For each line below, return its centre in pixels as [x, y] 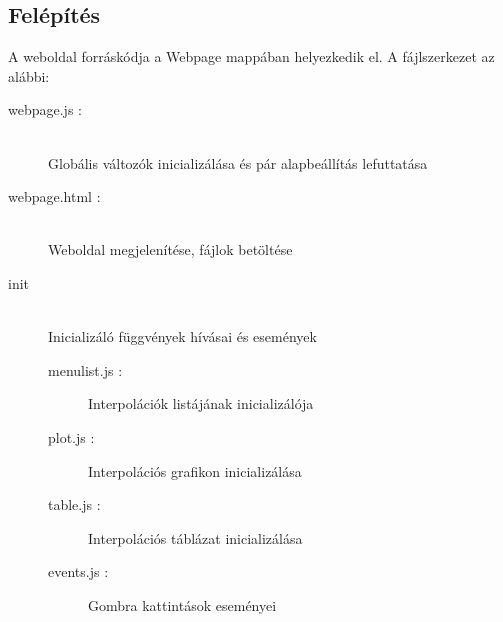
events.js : [78, 571]
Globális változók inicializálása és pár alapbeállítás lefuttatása [238, 162]
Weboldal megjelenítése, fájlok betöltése [170, 249]
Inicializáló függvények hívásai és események [182, 336]
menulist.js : [85, 369]
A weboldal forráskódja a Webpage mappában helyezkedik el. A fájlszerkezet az [251, 56]
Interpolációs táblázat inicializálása [195, 537]
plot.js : [71, 436]
